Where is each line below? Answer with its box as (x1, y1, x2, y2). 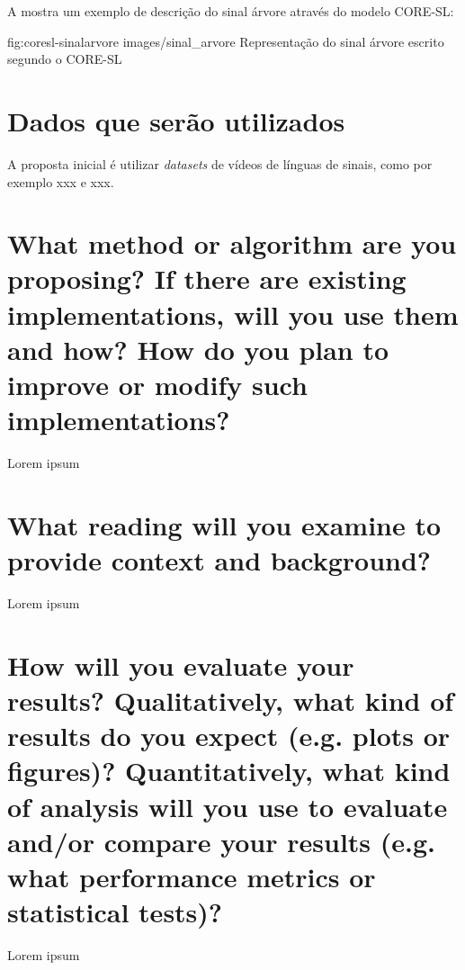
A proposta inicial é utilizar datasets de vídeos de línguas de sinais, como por (7, 154, 433, 173)
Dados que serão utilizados (7, 102, 345, 139)
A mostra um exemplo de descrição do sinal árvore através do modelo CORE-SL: (7, 2, 454, 20)
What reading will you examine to (7, 506, 442, 543)
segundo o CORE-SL (7, 49, 122, 68)
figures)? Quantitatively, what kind (7, 752, 451, 789)
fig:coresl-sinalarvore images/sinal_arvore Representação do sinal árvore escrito (7, 31, 444, 50)
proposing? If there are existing (7, 260, 407, 297)
